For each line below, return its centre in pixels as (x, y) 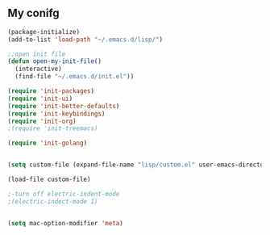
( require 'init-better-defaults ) (64, 106)
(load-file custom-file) (49, 180)
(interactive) (38, 69)
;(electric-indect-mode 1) (53, 201)
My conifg (33, 13)
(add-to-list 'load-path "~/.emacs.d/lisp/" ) (85, 40)
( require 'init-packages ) (51, 91)
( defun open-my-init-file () (55, 61)
